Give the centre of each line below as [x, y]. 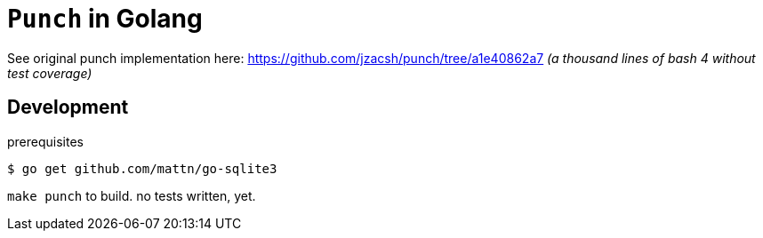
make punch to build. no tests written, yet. [132, 195]
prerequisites [45, 141]
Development [68, 107]
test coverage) [50, 73]
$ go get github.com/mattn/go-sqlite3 [142, 168]
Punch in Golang [105, 19]
